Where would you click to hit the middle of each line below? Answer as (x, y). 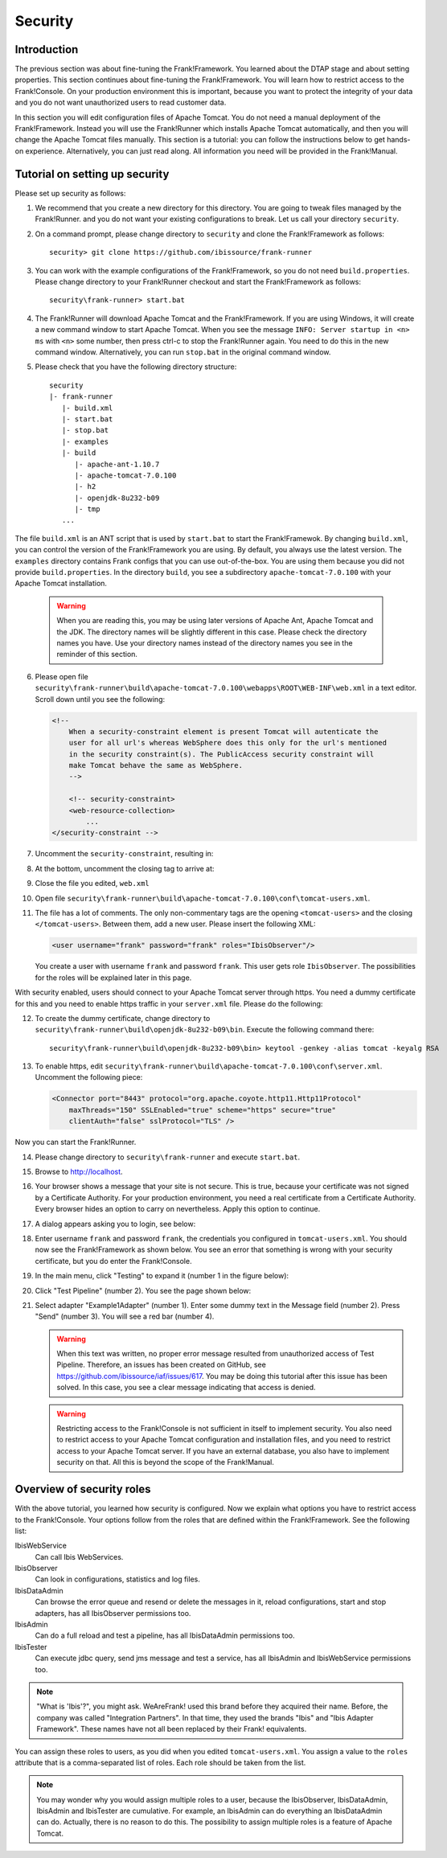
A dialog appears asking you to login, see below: (115, 1224)
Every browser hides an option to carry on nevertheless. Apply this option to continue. (178, 1209)
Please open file (62, 676)
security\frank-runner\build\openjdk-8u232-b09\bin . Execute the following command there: (205, 1030)
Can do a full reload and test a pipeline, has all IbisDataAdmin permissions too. (165, 1635)
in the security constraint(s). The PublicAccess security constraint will (221, 754)
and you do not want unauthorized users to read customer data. (121, 103)
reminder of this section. (97, 654)
